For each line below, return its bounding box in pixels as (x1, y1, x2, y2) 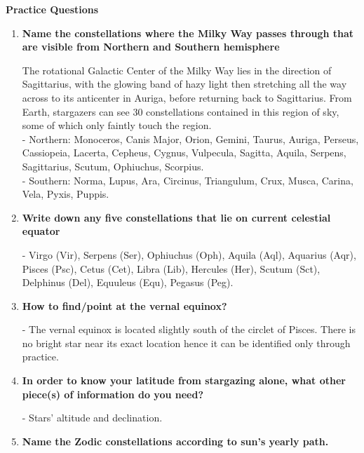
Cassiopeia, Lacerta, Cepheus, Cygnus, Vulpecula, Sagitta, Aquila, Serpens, (22, 145, 346, 160)
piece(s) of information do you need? (22, 386, 204, 401)
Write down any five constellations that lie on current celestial (22, 210, 331, 224)
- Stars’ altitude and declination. (22, 410, 163, 425)
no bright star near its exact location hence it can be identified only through (22, 335, 351, 350)
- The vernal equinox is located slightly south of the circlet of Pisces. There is (22, 322, 356, 337)
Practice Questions (6, 2, 99, 16)
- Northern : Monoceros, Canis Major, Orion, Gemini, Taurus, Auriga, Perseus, (22, 131, 359, 146)
